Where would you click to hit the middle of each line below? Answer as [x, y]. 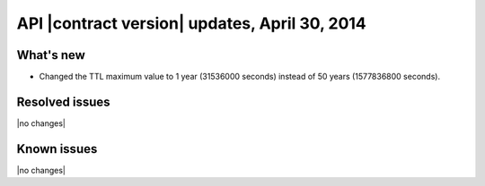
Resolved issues [64, 101]
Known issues [57, 149]
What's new [51, 55]
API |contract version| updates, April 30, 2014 [192, 23]
